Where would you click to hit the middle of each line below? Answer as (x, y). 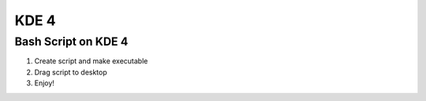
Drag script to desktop (71, 72)
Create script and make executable (91, 61)
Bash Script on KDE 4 (71, 41)
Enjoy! (45, 83)
